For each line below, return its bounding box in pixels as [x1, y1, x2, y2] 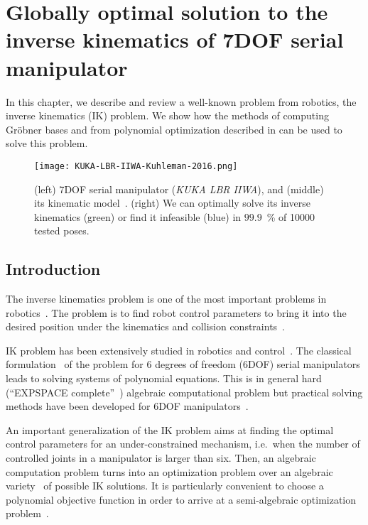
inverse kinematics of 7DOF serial [6, 25, 344, 54]
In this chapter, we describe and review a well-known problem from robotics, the [6, 94, 357, 109]
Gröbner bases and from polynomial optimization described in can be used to [6, 121, 342, 136]
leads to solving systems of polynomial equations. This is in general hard [6, 371, 322, 386]
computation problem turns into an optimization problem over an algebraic [6, 464, 333, 479]
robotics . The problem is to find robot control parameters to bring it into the [6, 305, 347, 320]
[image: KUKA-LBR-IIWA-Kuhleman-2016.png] [34, 161, 238, 171]
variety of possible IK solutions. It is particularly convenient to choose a [6, 478, 324, 493]
